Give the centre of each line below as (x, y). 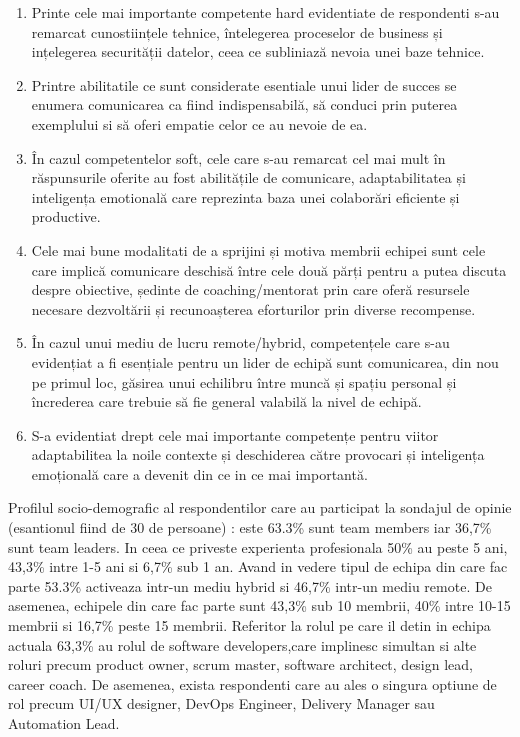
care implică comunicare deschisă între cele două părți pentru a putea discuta (269, 269)
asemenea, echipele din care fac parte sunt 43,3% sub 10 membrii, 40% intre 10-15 (259, 605)
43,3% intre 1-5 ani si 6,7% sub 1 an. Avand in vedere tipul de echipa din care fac (258, 566)
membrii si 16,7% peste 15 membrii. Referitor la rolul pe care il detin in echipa (249, 625)
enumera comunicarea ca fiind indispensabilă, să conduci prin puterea (244, 104)
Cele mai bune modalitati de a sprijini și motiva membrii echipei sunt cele (258, 249)
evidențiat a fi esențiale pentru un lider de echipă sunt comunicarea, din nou (265, 361)
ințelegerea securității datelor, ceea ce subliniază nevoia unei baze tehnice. (258, 51)
